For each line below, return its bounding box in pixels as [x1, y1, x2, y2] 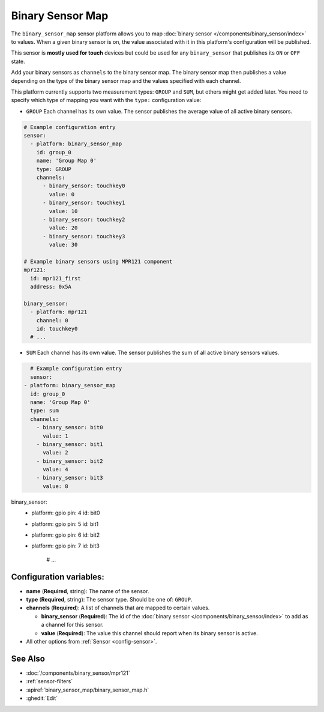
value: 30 [49, 241, 78, 249]
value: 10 [49, 208, 78, 214]
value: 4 [43, 466, 68, 473]
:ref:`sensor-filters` [26, 678, 73, 685]
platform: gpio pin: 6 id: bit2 [31, 531, 100, 539]
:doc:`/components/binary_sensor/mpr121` [26, 669, 130, 677]
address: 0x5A [30, 283, 72, 291]
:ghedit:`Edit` [26, 695, 58, 702]
